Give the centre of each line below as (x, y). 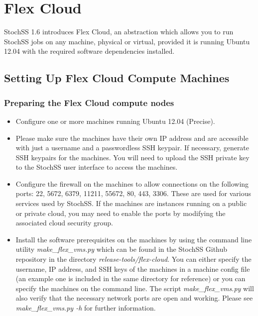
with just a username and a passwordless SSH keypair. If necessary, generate (132, 148)
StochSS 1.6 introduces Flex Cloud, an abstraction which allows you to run (119, 32)
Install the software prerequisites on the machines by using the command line (134, 239)
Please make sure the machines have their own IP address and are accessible (132, 138)
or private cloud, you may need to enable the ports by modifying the (121, 213)
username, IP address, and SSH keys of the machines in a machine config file (133, 268)
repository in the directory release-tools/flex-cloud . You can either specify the (133, 259)
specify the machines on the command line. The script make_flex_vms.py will (135, 288)
